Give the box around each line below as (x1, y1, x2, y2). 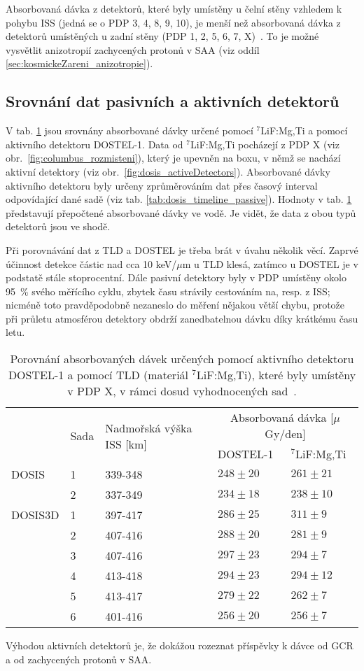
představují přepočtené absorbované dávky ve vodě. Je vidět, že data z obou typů (6, 205, 356, 220)
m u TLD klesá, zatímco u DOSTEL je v (182, 256, 358, 271)
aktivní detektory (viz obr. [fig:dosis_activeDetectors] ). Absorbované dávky (6, 164, 330, 178)
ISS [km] (105, 435, 147, 452)
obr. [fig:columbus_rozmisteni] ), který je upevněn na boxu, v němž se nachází (6, 150, 341, 165)
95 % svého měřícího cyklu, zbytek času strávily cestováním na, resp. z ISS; (6, 283, 330, 298)
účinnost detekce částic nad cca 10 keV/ (6, 256, 177, 271)
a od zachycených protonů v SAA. (6, 651, 152, 666)
